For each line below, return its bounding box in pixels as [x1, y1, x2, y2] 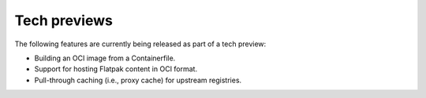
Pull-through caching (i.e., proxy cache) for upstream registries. [34, 75, 242, 85]
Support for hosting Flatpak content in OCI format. [34, 64, 197, 74]
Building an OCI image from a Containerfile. [34, 53, 176, 63]
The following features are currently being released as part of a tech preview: [14, 39, 267, 49]
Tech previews [14, 12, 114, 29]
